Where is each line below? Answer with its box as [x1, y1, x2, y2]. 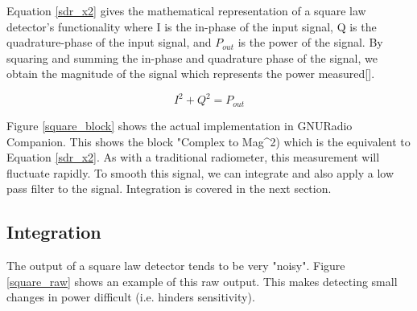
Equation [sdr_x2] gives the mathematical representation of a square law [6, 2, 366, 18]
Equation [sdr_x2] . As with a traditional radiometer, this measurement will [6, 149, 380, 166]
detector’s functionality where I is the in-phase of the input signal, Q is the [6, 18, 377, 35]
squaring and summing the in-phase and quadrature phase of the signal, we [6, 49, 378, 66]
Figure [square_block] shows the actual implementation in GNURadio [6, 117, 353, 133]
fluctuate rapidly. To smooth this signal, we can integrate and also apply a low [6, 164, 394, 181]
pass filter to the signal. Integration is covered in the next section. [6, 180, 332, 197]
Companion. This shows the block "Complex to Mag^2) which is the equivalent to [6, 133, 411, 149]
